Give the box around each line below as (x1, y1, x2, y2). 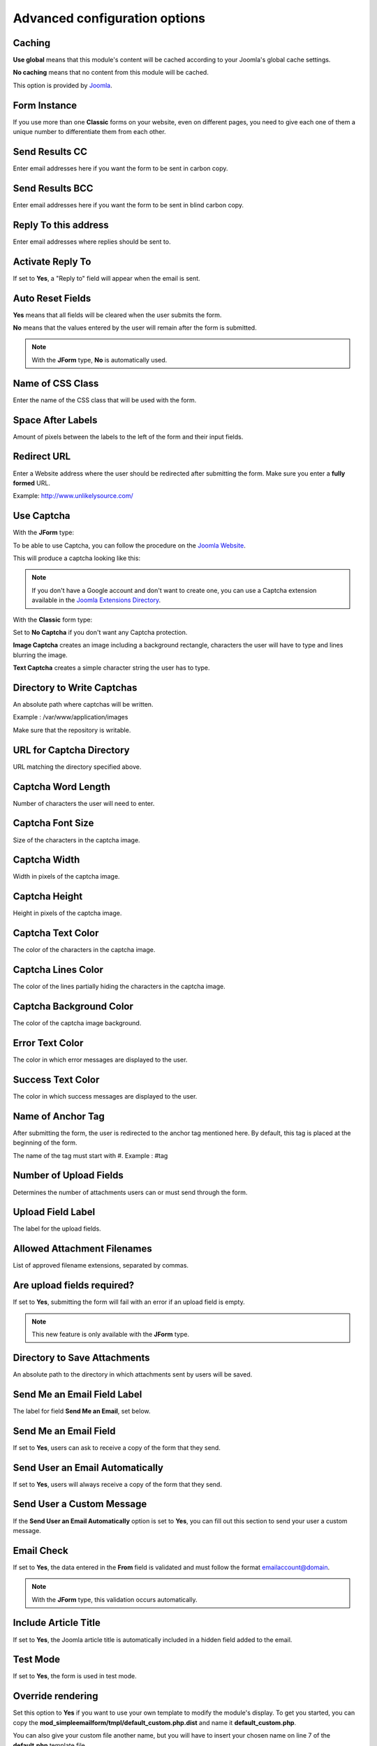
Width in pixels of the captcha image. (13, 872, 120, 881)
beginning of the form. (13, 1138, 77, 1147)
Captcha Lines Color (13, 964, 104, 976)
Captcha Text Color (13, 927, 99, 939)
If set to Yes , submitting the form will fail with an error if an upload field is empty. (13, 1298, 245, 1306)
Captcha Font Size (13, 817, 94, 829)
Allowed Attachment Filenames (13, 1243, 153, 1255)
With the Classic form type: (13, 615, 93, 624)
